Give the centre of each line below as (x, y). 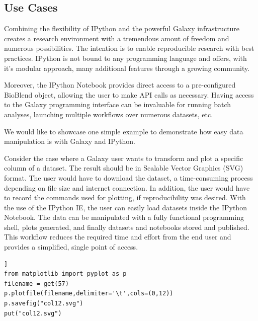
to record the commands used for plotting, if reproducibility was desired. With (125, 197)
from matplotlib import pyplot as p (65, 274)
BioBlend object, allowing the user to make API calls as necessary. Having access (129, 94)
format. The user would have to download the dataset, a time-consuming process (128, 177)
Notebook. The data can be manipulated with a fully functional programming (124, 217)
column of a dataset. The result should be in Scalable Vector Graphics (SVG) (124, 168)
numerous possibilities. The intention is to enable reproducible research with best (129, 48)
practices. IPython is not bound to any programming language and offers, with (125, 58)
